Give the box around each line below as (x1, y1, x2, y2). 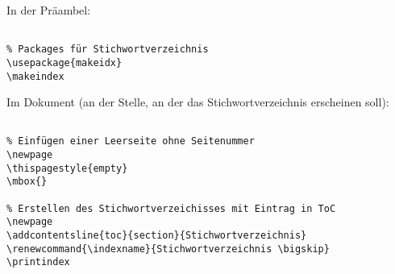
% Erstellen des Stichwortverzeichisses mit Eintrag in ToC (6, 202, 336, 214)
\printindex (6, 256, 70, 268)
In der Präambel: (6, 2, 91, 18)
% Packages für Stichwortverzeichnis (6, 44, 209, 56)
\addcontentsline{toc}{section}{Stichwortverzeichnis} (6, 230, 307, 242)
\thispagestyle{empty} (6, 162, 128, 174)
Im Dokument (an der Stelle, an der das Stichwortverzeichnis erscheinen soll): (6, 93, 389, 110)
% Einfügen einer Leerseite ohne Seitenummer (6, 135, 255, 147)
